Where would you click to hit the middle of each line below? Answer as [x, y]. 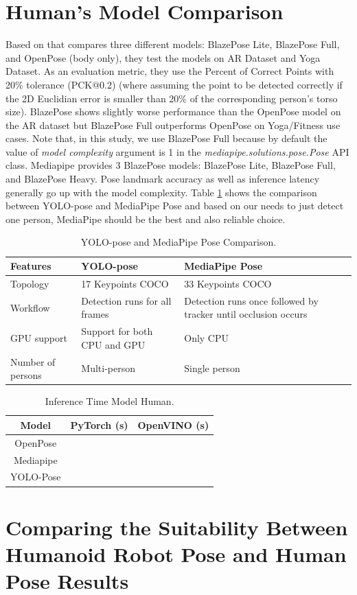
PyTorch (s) [99, 424]
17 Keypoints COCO [125, 283]
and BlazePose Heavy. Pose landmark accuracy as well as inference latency [163, 179]
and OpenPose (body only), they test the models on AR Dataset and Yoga [163, 57]
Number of [33, 361]
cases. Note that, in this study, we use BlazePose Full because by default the [166, 138]
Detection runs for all [126, 300]
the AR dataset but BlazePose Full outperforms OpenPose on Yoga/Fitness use [173, 125]
